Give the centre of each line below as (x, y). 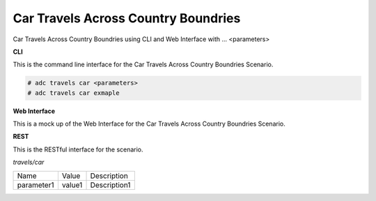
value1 (72, 185)
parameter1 (36, 185)
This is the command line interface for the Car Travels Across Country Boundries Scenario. (143, 65)
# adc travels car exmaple (73, 93)
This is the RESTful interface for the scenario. (78, 149)
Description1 (110, 185)
